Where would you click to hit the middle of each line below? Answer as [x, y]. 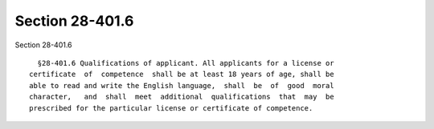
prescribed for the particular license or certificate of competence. [171, 108]
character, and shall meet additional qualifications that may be [182, 97]
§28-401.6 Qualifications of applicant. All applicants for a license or [186, 63]
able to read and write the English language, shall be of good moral [182, 85]
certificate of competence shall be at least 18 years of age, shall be [182, 75]
